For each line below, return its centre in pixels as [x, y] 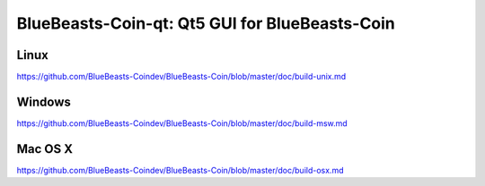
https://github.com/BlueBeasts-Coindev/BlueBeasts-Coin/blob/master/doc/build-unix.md [181, 77]
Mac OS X [45, 149]
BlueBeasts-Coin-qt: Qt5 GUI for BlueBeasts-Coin [206, 23]
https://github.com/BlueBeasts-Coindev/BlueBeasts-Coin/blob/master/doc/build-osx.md [180, 170]
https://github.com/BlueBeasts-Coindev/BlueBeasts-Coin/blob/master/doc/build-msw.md [182, 123]
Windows [44, 101]
